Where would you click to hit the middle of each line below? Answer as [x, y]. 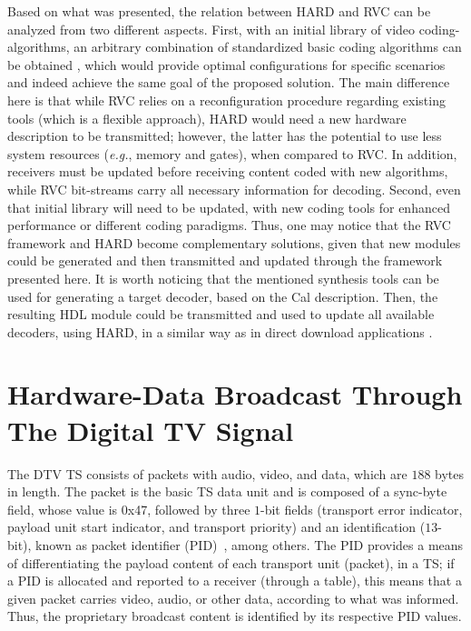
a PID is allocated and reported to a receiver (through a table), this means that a [235, 581]
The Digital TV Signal [151, 430]
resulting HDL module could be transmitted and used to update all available [221, 314]
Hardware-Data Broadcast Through [235, 394]
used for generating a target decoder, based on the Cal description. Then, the [223, 296]
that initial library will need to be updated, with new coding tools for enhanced [229, 207]
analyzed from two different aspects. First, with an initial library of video [211, 29]
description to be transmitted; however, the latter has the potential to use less [225, 136]
